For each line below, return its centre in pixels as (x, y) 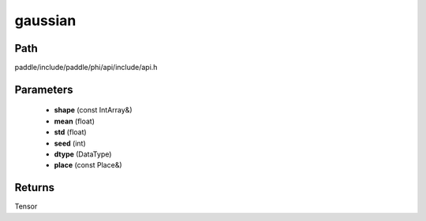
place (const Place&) (88, 165)
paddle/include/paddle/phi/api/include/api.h (86, 68)
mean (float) (74, 121)
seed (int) (70, 143)
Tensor (26, 206)
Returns (35, 188)
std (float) (70, 132)
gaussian (45, 20)
